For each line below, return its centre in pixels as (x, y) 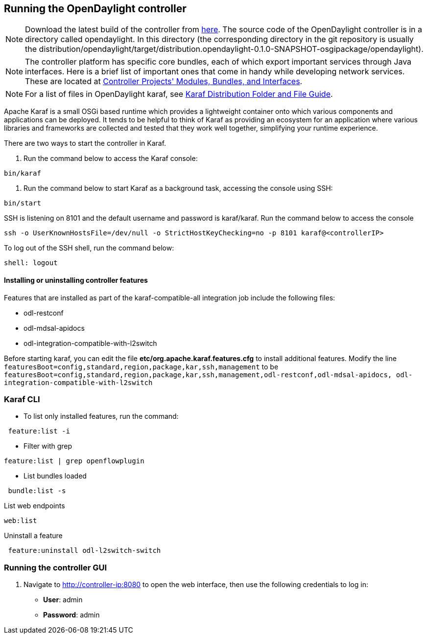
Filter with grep (48, 446)
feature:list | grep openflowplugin (74, 461)
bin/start (23, 203)
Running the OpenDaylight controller (95, 9)
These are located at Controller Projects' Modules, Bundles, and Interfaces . (164, 81)
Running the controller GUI (56, 567)
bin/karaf (23, 173)
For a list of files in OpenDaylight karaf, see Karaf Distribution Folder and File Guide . (179, 94)
